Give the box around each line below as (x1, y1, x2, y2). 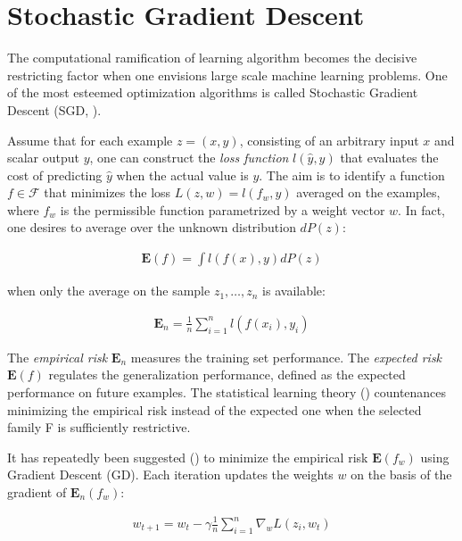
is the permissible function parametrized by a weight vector (60, 200, 385, 219)
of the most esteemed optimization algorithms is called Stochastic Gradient (7, 83, 418, 102)
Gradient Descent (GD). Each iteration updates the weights (7, 465, 334, 484)
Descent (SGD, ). (7, 100, 102, 119)
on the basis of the (351, 465, 452, 484)
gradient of (7, 482, 67, 501)
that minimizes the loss (44, 183, 171, 202)
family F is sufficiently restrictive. (7, 418, 191, 437)
